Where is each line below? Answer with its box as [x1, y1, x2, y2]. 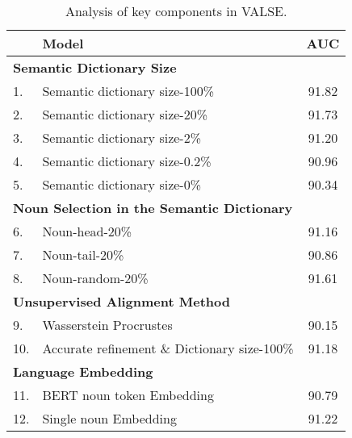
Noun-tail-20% [42, 245, 124, 264]
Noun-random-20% [42, 269, 149, 287]
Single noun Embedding [42, 409, 177, 428]
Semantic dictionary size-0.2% [42, 152, 212, 170]
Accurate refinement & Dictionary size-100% [42, 339, 294, 357]
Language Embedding [13, 362, 153, 381]
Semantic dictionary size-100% [42, 81, 215, 100]
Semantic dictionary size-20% [42, 105, 208, 123]
